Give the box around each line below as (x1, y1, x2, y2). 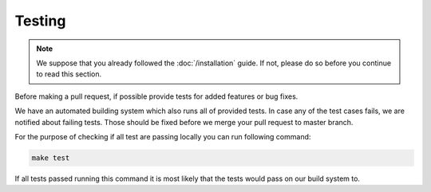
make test (31, 153, 70, 163)
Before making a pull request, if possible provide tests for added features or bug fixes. (14, 92, 299, 101)
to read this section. (36, 69, 102, 79)
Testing (14, 12, 66, 29)
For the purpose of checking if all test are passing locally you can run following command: (14, 131, 311, 141)
